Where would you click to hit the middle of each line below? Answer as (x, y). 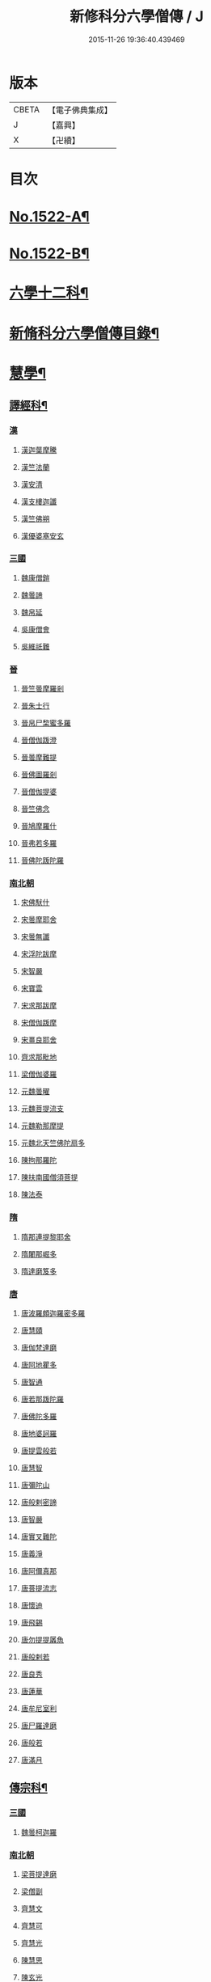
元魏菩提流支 (42, 1109)
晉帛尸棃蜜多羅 (46, 723)
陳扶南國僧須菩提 (49, 1177)
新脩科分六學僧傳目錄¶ (84, 333)
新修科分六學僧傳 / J (137, 17)
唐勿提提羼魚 (42, 1639)
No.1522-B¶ (49, 254)
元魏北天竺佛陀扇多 (53, 1143)
